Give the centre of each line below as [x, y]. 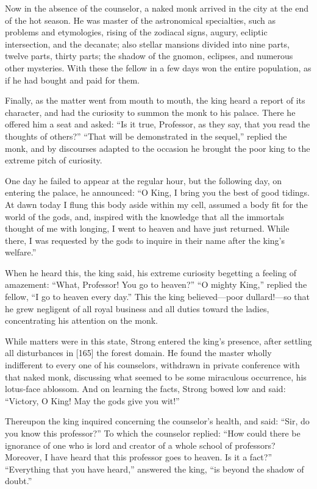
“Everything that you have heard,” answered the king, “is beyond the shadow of [155, 469]
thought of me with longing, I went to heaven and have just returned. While [147, 228]
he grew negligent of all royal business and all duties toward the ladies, [137, 308]
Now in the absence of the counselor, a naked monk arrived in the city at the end [157, 8]
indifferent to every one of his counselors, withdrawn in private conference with [152, 365]
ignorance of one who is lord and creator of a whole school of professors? [140, 445]
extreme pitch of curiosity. [54, 160]
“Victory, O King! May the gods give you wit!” [92, 400]
